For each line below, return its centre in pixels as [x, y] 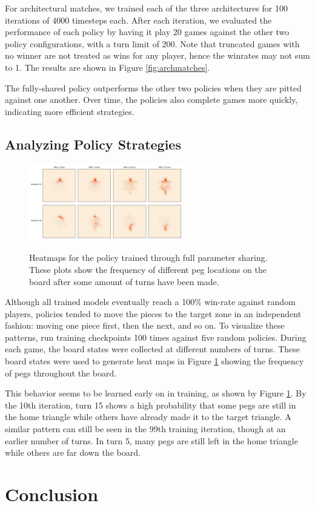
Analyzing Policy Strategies [93, 144]
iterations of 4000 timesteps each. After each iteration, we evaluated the [138, 20]
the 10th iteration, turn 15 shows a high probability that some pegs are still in [151, 405]
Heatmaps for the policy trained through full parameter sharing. [148, 258]
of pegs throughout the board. [61, 373]
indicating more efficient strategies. [70, 111]
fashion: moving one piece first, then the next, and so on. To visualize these [145, 325]
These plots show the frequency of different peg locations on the [148, 269]
